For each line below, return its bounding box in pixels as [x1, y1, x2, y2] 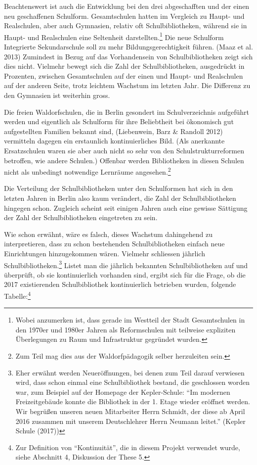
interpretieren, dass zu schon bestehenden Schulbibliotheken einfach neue [4, 238, 225, 249]
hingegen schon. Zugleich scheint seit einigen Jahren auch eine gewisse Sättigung [4, 202, 248, 213]
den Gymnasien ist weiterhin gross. [4, 90, 110, 100]
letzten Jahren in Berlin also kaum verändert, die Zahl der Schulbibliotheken [4, 193, 236, 203]
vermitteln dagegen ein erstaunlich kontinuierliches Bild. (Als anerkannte [4, 136, 225, 146]
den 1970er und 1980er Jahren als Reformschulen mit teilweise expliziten [15, 324, 236, 334]
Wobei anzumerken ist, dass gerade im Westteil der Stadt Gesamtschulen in [15, 315, 245, 325]
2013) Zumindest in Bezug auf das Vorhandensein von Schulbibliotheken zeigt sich [4, 51, 253, 61]
